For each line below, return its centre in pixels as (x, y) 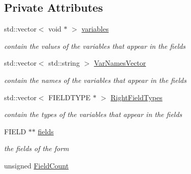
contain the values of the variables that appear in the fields (95, 46)
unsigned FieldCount (37, 165)
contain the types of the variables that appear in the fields (93, 114)
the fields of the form (37, 148)
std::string (64, 63)
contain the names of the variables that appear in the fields (95, 80)
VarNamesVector (120, 63)
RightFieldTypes (136, 97)
